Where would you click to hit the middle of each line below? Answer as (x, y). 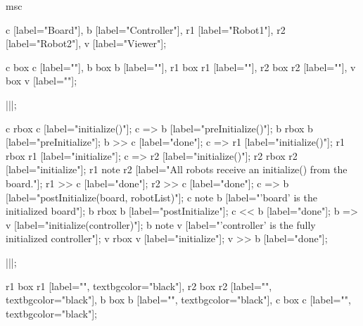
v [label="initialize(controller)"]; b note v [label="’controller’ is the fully (161, 224)
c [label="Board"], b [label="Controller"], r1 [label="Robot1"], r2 (146, 29)
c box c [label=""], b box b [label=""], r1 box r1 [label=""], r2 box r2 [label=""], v (181, 67)
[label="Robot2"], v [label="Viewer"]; (86, 43)
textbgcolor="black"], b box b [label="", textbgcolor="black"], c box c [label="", (178, 300)
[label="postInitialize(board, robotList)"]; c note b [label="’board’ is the (161, 197)
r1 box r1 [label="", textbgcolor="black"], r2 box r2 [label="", (139, 286)
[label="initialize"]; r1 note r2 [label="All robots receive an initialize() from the (177, 169)
